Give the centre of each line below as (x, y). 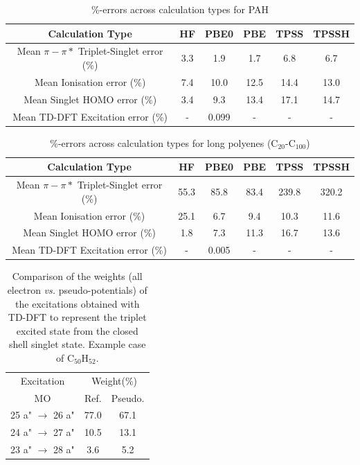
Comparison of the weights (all (77, 276)
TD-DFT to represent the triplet (77, 317)
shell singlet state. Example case (77, 344)
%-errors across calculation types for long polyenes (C (164, 142)
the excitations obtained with (78, 303)
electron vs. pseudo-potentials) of (77, 289)
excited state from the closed (77, 330)
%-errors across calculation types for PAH (180, 9)
